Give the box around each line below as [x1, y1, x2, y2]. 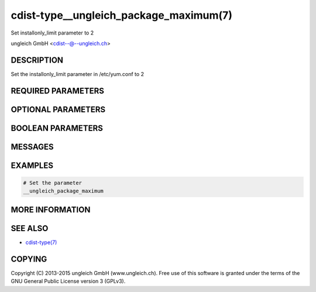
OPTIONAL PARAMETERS [11, 104, 106, 114]
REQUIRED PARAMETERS [11, 85, 105, 96]
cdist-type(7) [25, 239, 57, 246]
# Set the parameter [23, 179, 82, 186]
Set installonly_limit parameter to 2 [11, 29, 94, 36]
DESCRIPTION [11, 55, 64, 65]
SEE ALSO [11, 223, 49, 233]
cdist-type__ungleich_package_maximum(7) [11, 9, 232, 22]
